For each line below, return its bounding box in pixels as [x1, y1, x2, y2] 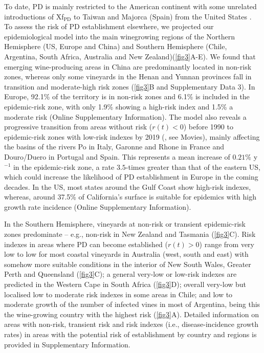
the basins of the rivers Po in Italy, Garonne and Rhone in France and [4, 141, 225, 152]
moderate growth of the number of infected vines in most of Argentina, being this [4, 299, 260, 310]
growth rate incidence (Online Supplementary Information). [4, 201, 191, 212]
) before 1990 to [183, 121, 233, 132]
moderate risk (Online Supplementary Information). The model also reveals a [4, 111, 247, 122]
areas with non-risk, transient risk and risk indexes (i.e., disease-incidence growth [4, 319, 259, 329]
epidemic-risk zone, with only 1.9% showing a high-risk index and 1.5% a [4, 101, 233, 112]
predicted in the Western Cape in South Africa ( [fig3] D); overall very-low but [4, 279, 247, 290]
